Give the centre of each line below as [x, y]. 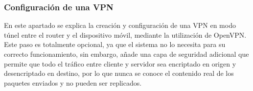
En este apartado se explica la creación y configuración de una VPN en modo [120, 25]
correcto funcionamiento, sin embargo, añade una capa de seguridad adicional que [126, 54]
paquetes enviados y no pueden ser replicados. [73, 82]
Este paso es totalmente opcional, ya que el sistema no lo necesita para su [115, 44]
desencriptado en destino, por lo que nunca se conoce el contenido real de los [119, 73]
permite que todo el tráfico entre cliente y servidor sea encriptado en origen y [120, 63]
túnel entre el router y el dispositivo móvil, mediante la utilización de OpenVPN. [125, 34]
